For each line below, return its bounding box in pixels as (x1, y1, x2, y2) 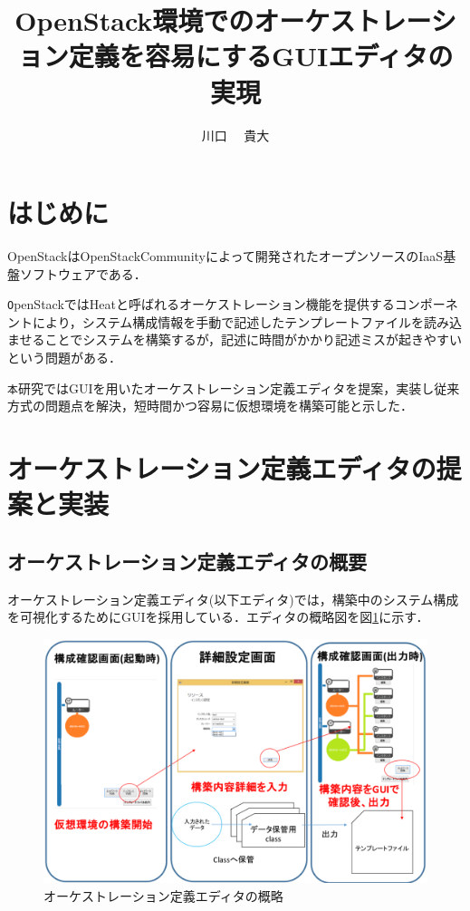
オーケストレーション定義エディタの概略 (43, 886, 283, 905)
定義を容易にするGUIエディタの (68, 37, 454, 74)
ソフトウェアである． (19, 264, 147, 283)
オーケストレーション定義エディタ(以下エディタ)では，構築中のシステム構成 (7, 589, 459, 608)
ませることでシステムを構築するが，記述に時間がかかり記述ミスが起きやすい (7, 330, 462, 349)
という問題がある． (7, 348, 121, 367)
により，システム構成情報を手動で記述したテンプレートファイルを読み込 (32, 312, 462, 331)
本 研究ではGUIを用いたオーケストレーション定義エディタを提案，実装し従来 (7, 378, 460, 397)
